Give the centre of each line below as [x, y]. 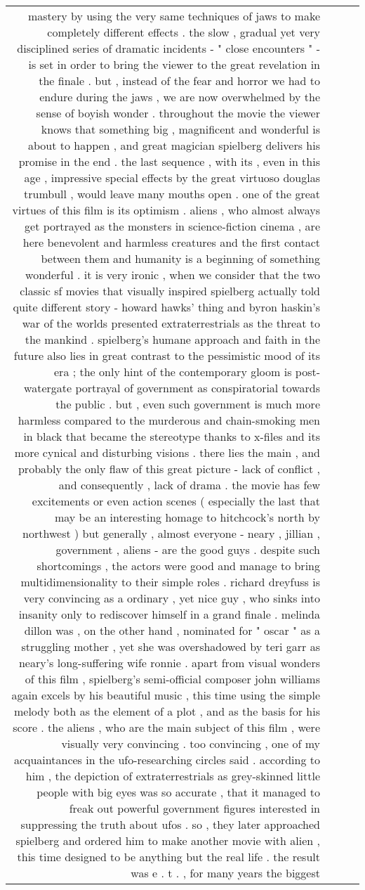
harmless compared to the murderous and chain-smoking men [169, 420]
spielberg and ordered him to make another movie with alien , [168, 840]
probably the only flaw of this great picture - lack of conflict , [169, 469]
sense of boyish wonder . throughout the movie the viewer [178, 113]
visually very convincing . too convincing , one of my [191, 743]
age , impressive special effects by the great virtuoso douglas [172, 178]
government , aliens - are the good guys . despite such [188, 549]
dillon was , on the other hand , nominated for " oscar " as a [172, 630]
